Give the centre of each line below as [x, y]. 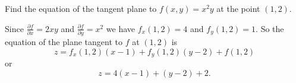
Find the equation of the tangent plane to [81, 8]
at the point [238, 8]
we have [121, 28]
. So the [270, 28]
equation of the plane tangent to [64, 41]
